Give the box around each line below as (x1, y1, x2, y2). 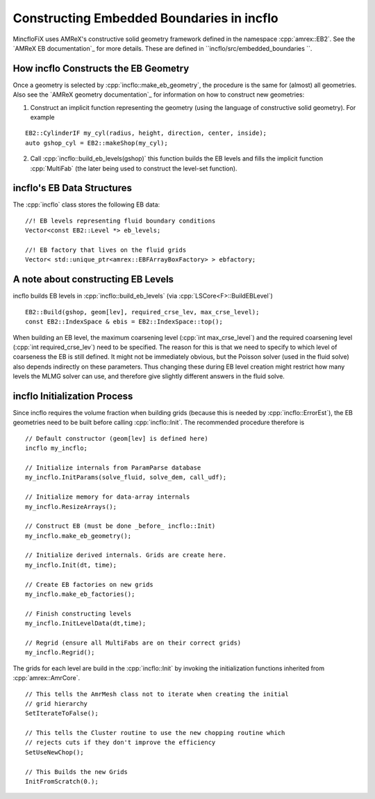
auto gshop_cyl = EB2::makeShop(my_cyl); (25, 139, 168, 147)
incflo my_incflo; (25, 444, 88, 452)
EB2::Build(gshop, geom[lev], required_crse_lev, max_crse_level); (25, 308, 260, 316)
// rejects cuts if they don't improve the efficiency (25, 739, 216, 747)
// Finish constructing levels (25, 609, 132, 618)
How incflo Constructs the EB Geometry (12, 63, 190, 74)
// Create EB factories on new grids (25, 581, 154, 588)
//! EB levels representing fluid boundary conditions (25, 216, 216, 225)
